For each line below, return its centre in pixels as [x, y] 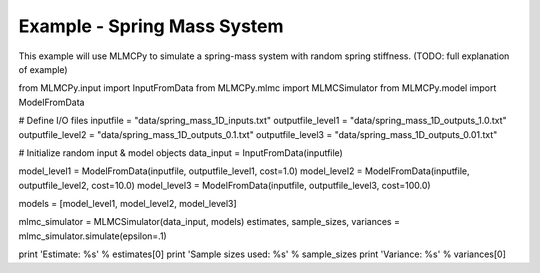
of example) [43, 69]
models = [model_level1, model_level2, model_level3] [127, 204]
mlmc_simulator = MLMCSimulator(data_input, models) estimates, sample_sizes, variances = [209, 222]
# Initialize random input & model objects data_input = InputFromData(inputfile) [181, 152]
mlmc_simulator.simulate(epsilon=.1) [92, 236]
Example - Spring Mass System [151, 26]
